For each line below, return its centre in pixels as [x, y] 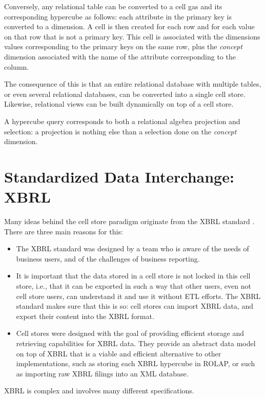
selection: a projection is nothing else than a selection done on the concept [120, 131]
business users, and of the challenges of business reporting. [108, 258]
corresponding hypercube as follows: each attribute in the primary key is [118, 16]
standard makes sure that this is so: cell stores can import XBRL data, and [135, 306]
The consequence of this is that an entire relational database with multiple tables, [133, 84]
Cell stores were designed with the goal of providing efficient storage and [130, 333]
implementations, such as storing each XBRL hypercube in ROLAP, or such [136, 363]
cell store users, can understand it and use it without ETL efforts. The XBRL [138, 296]
